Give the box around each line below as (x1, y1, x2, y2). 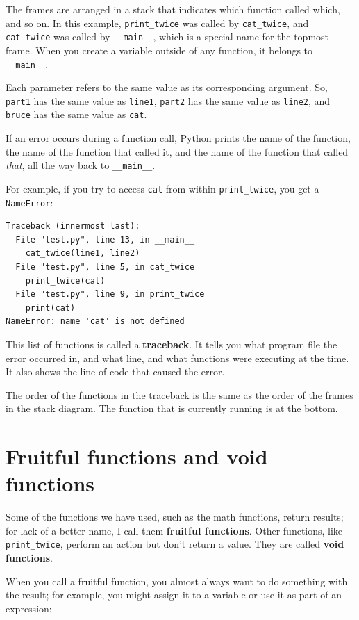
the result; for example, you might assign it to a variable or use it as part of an (6, 587, 342, 602)
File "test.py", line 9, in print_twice (15, 289, 205, 300)
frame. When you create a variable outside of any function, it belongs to (6, 42, 313, 57)
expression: (6, 601, 52, 615)
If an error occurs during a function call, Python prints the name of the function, (6, 131, 351, 145)
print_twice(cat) (25, 275, 106, 286)
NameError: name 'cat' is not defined (6, 316, 185, 327)
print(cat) (25, 302, 76, 313)
